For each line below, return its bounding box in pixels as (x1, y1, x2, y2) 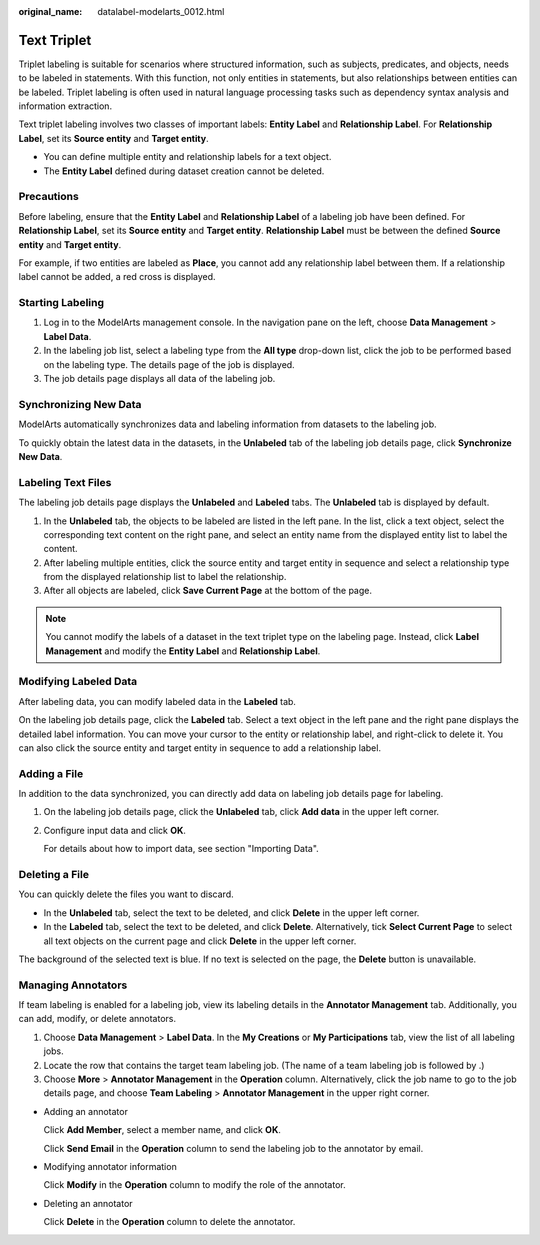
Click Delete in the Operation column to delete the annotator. (43, 1216, 296, 1228)
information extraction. (18, 100, 113, 112)
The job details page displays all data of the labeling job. (43, 373, 276, 385)
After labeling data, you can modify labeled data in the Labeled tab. (18, 695, 297, 707)
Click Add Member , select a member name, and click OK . (43, 1124, 282, 1136)
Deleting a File (18, 868, 90, 882)
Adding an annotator (43, 1105, 129, 1117)
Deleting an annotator (43, 1197, 134, 1209)
